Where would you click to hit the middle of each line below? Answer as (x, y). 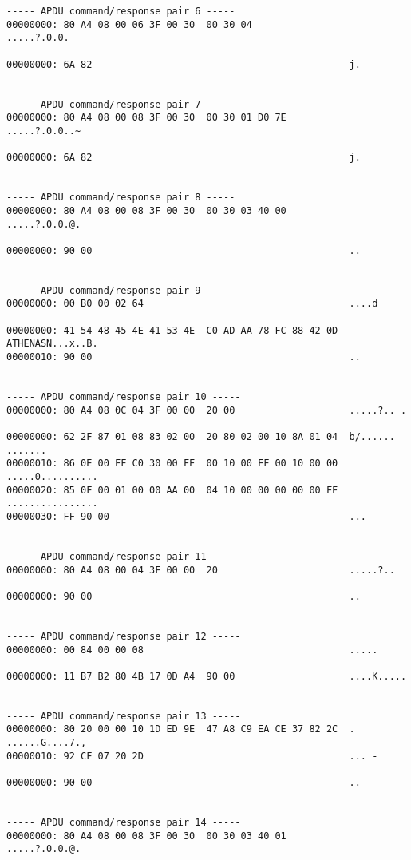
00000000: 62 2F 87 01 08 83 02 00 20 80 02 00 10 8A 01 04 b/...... (201, 437)
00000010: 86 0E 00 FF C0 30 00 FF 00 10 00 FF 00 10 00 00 (172, 464)
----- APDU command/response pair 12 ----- (124, 636)
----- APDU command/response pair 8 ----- (121, 198)
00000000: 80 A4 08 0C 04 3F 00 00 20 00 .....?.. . (207, 410)
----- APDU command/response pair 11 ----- (124, 556)
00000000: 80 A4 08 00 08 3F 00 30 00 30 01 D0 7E (146, 118)
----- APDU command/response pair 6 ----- (121, 11)
